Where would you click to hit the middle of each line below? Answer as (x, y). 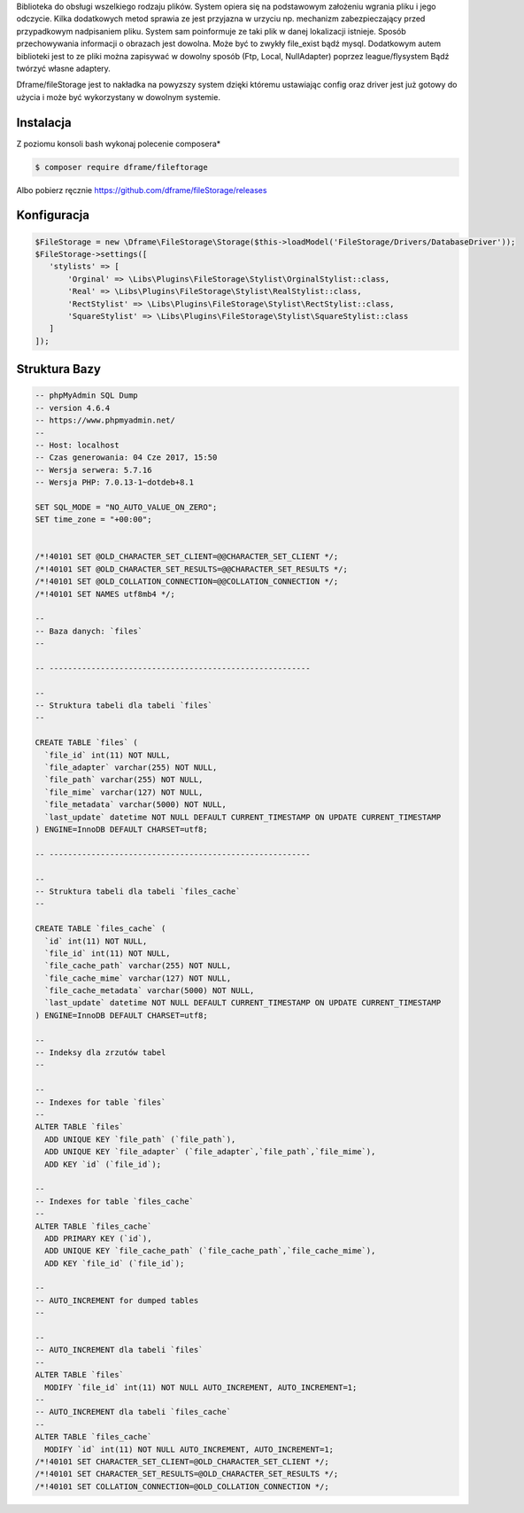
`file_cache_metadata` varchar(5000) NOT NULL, (150, 991)
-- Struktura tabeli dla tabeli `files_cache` (138, 891)
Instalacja (44, 123)
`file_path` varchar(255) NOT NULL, (124, 780)
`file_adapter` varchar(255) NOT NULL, (131, 768)
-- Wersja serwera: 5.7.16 (93, 470)
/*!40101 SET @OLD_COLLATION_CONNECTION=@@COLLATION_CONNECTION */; (187, 582)
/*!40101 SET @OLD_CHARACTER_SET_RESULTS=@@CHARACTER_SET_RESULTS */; (192, 569)
